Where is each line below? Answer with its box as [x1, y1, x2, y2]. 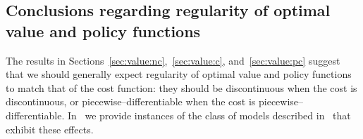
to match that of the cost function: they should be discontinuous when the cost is [6, 80, 357, 95]
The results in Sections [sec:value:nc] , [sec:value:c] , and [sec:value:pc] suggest [6, 53, 340, 67]
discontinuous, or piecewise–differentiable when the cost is [6, 94, 256, 109]
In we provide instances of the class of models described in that [67, 107, 351, 122]
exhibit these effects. [6, 121, 94, 136]
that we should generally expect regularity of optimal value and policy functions [6, 67, 352, 81]
